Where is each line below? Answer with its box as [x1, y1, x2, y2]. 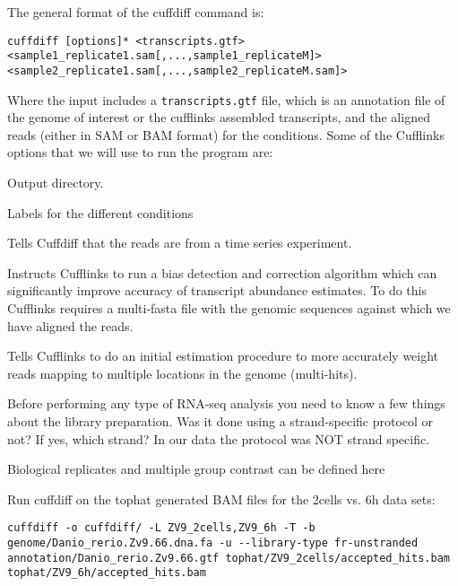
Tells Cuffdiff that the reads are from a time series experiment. [7, 233, 352, 252]
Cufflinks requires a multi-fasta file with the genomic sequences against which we [7, 298, 451, 317]
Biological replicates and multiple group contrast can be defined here [7, 459, 385, 478]
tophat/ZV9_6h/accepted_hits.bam [7, 566, 206, 580]
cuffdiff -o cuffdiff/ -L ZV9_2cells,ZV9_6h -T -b [7, 521, 315, 535]
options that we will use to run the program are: [7, 143, 273, 162]
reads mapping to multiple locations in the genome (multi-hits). [7, 363, 358, 382]
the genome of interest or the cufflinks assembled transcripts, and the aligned [7, 108, 430, 127]
